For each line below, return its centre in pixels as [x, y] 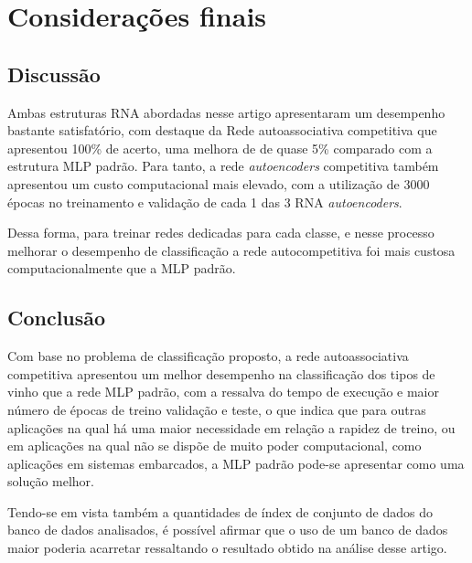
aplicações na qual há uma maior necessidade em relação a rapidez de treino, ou [231, 427]
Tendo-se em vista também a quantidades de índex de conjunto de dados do [220, 511]
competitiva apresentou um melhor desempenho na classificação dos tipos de [221, 373]
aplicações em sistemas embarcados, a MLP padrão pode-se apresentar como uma [236, 463]
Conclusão [57, 318]
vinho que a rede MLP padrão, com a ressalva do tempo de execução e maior [223, 392]
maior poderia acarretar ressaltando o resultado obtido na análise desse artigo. [227, 548]
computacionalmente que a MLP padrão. [122, 268]
